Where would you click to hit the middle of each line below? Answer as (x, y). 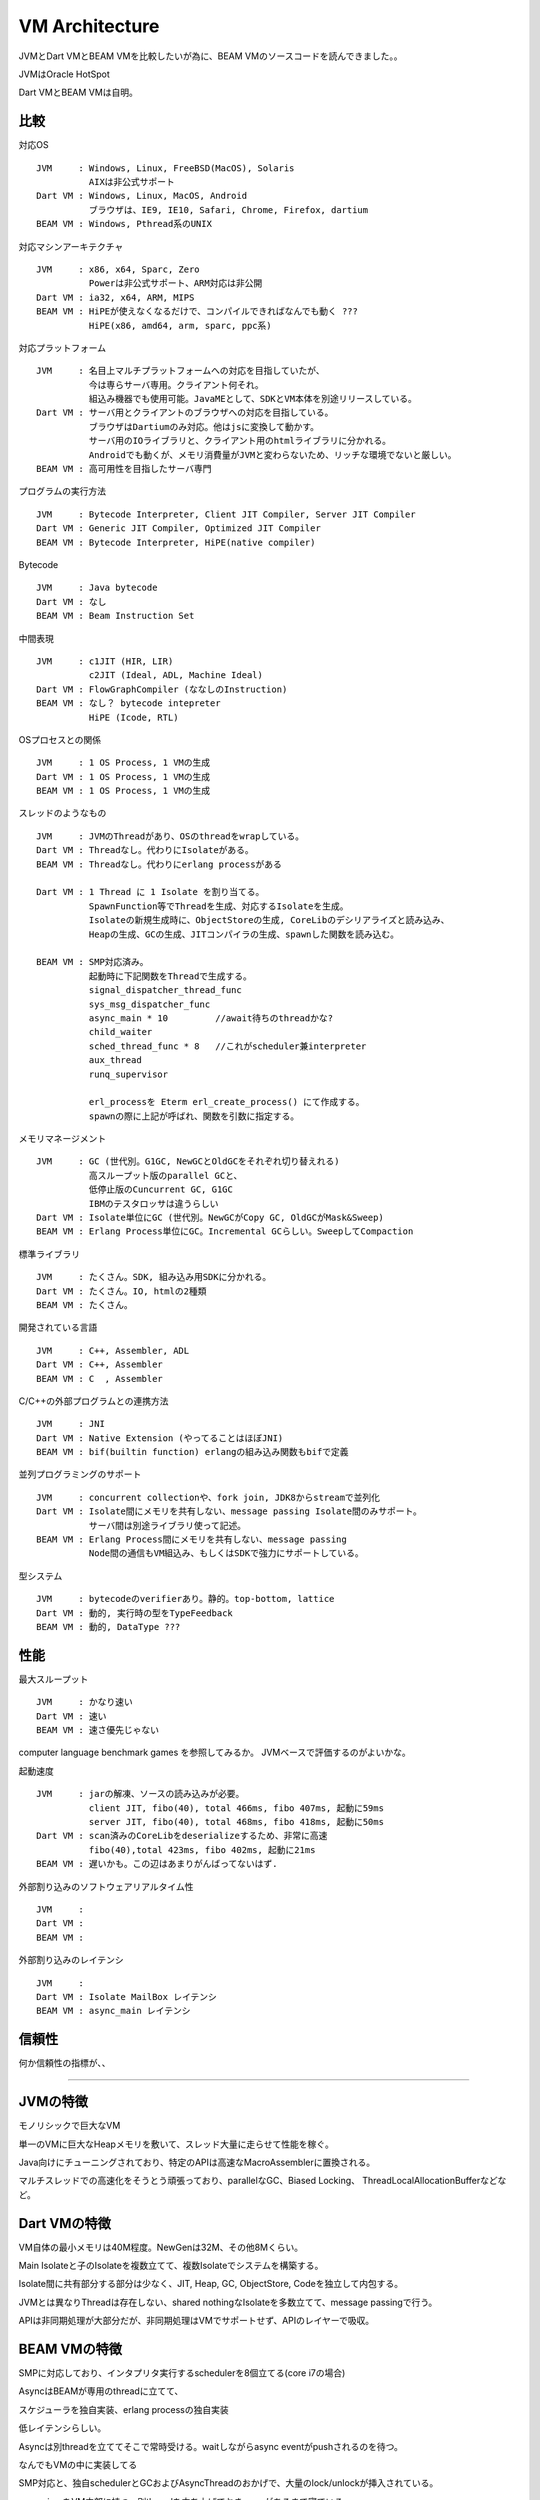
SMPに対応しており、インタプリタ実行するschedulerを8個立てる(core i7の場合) (182, 2373)
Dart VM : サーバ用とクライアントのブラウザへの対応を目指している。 (185, 413)
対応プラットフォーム (62, 347)
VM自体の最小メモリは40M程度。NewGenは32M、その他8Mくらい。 (161, 2247)
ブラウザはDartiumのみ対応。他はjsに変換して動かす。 (204, 426)
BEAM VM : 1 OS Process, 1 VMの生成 (123, 791)
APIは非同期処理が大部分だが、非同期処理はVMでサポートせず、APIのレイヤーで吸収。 (196, 2321)
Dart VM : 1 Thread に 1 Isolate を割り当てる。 (150, 892)
